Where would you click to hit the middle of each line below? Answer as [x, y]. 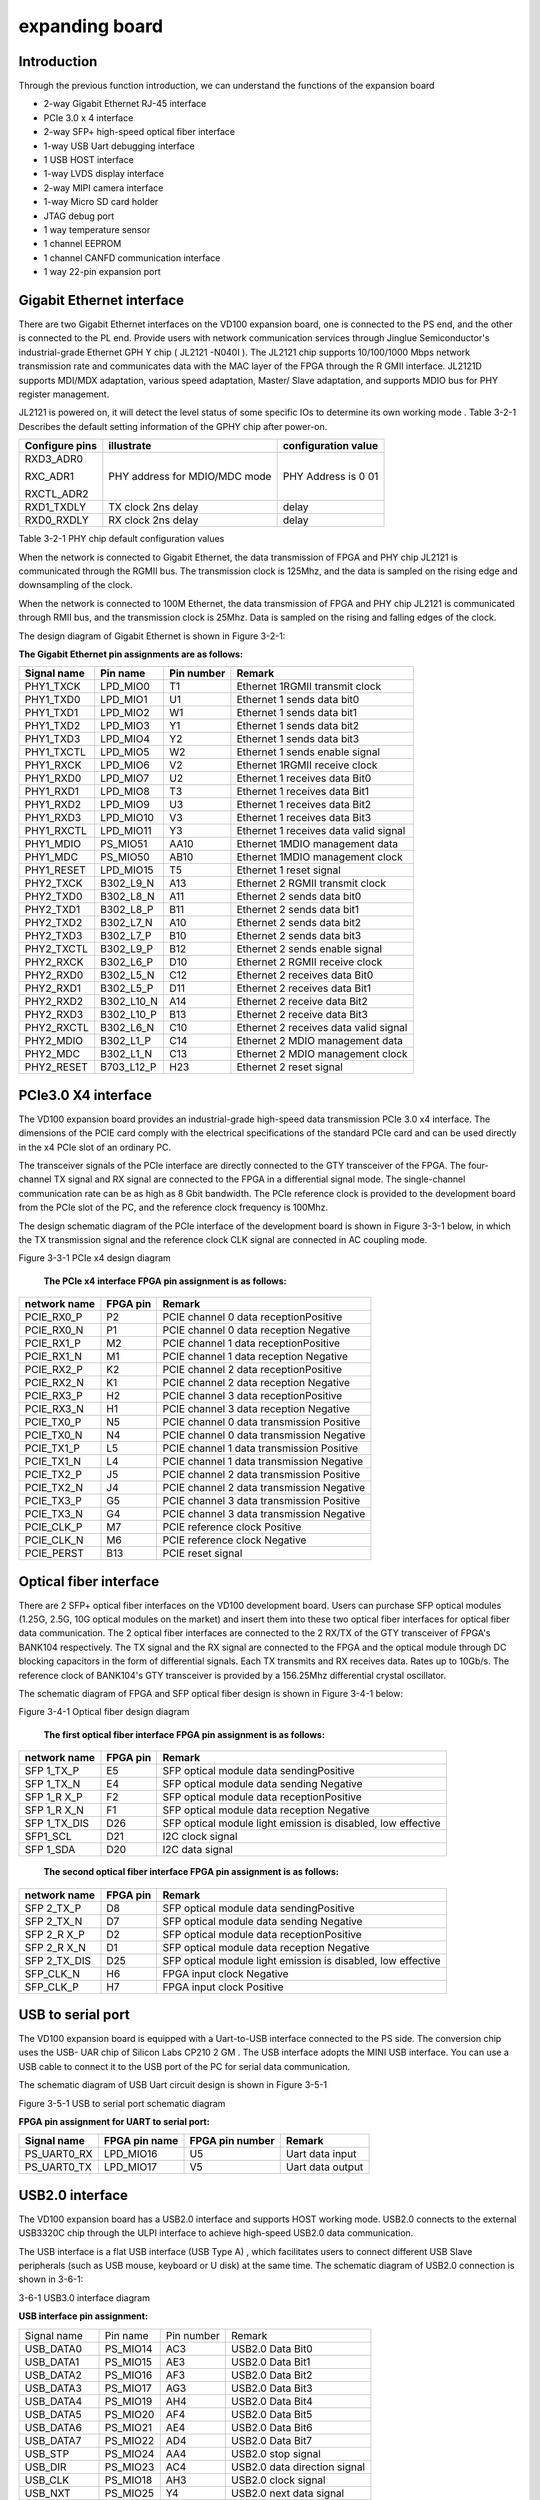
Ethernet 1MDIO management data [317, 844]
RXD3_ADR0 [54, 459]
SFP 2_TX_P [53, 1908]
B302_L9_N [127, 883]
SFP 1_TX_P [52, 1771]
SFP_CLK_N [52, 1973]
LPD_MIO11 [126, 831]
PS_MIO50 [125, 857]
